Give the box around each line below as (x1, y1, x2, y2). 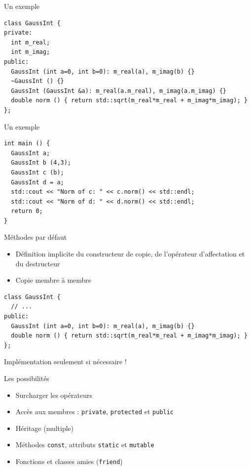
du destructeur (15, 258, 60, 268)
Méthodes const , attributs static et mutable (15, 439, 154, 450)
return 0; (11, 208, 43, 215)
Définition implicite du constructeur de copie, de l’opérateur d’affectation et (15, 249, 245, 259)
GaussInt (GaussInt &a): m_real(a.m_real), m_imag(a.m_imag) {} (11, 87, 227, 94)
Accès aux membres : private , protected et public (15, 406, 174, 417)
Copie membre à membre (15, 275, 92, 285)
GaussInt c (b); (11, 169, 64, 176)
